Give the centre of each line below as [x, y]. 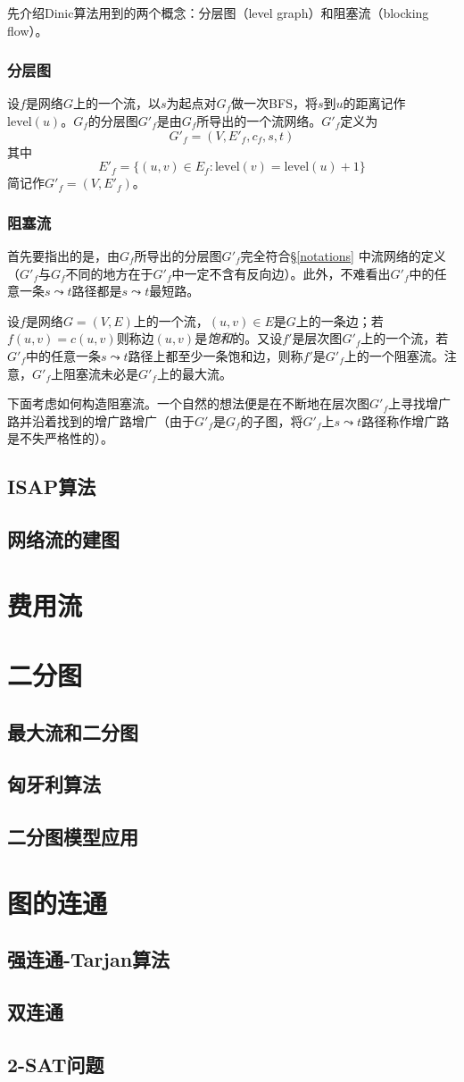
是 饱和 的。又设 [239, 338]
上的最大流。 [194, 373]
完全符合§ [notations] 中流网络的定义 [343, 256]
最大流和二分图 [73, 731]
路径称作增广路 [406, 420]
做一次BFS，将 [274, 103]
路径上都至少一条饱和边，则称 [215, 355]
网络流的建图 [63, 539]
